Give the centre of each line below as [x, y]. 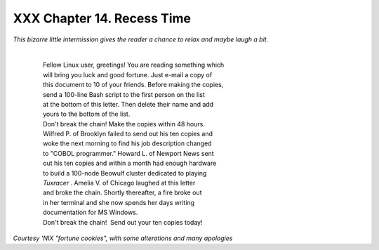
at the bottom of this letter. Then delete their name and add [128, 104]
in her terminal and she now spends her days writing [119, 202]
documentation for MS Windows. [91, 212]
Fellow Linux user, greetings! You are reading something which [134, 65]
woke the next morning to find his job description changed [127, 143]
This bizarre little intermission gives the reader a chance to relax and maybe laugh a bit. [141, 39]
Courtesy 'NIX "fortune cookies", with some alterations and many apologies [123, 238]
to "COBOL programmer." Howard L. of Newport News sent [128, 153]
